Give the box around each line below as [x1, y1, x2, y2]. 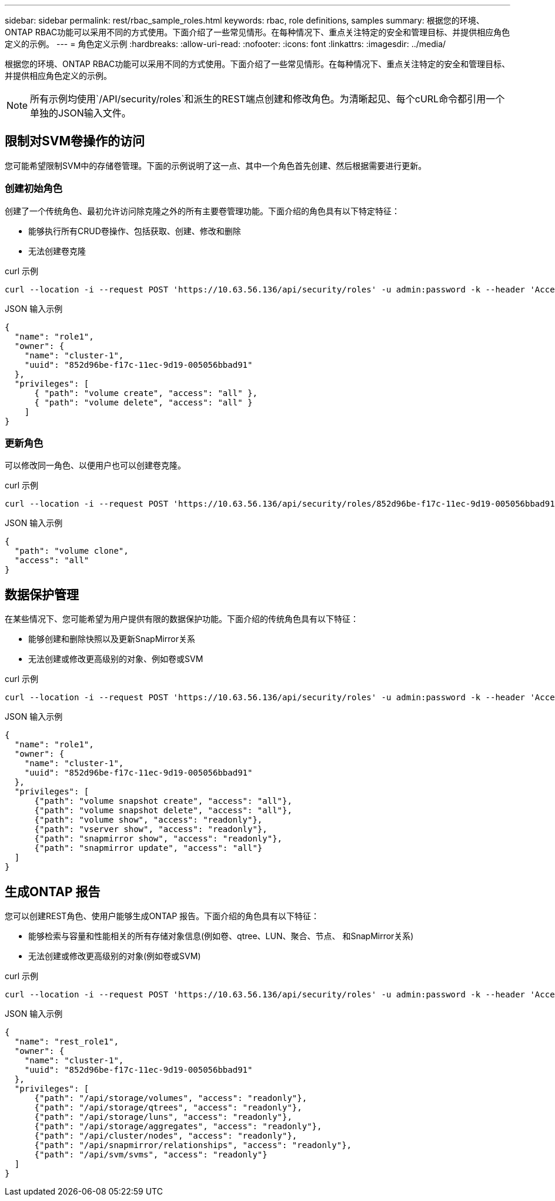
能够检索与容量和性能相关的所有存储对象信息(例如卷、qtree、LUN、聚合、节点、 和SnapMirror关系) [28, 931, 414, 941]
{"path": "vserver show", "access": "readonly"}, [34, 824, 268, 834]
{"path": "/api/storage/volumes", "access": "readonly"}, [34, 1093, 307, 1103]
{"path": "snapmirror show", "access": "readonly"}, [34, 834, 283, 844]
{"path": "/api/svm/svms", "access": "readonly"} [34, 1150, 268, 1160]
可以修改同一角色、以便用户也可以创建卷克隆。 [5, 460, 186, 471]
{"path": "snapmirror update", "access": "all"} [34, 843, 263, 853]
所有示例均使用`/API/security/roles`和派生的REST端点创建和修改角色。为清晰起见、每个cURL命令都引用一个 [30, 93, 505, 105]
